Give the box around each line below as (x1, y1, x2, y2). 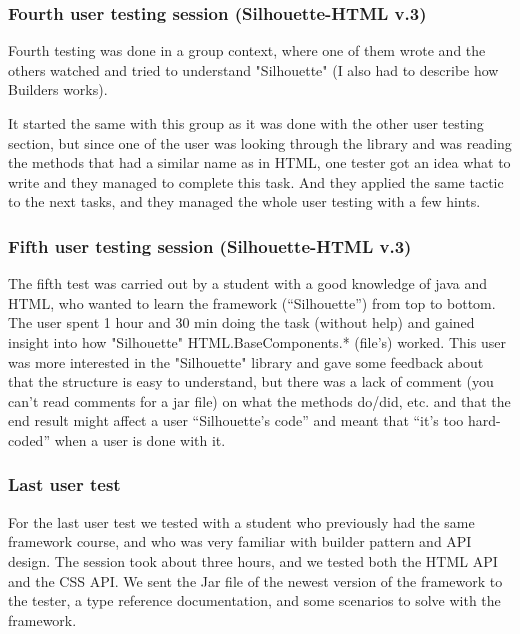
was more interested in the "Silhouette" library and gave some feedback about (8, 351, 484, 372)
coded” (8, 429, 50, 450)
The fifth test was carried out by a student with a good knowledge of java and (8, 273, 488, 294)
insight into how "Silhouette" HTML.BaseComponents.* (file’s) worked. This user (8, 331, 506, 352)
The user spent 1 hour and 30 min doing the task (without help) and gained (8, 312, 475, 333)
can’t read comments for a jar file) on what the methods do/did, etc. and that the (8, 390, 511, 411)
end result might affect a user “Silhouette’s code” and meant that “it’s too (8, 410, 464, 431)
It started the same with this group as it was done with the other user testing (8, 113, 484, 133)
